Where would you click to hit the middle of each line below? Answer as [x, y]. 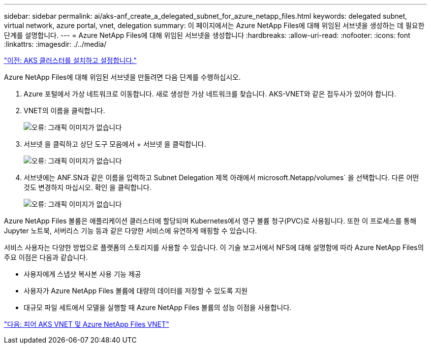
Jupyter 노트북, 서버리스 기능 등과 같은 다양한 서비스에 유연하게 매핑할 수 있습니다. [131, 231]
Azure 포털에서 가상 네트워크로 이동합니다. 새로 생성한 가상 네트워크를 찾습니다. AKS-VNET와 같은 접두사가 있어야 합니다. [210, 94]
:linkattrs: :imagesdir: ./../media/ [55, 44]
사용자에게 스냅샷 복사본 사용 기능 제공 [82, 274]
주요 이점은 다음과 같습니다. [46, 257]
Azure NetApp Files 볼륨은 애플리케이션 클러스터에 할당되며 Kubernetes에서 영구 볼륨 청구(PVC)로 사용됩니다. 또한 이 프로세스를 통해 [210, 221]
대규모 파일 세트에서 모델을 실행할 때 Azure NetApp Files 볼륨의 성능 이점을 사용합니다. [158, 307]
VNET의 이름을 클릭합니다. [64, 111]
